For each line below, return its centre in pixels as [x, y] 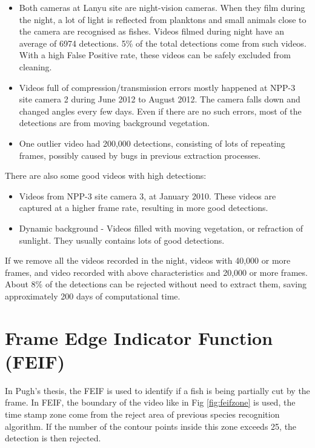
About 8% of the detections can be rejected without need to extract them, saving [156, 284]
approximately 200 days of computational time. [93, 296]
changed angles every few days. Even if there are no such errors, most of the [160, 111]
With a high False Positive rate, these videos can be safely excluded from [155, 55]
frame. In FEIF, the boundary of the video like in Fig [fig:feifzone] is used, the [150, 402]
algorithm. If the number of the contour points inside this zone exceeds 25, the [151, 426]
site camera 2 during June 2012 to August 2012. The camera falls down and [160, 99]
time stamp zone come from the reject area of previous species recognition [142, 414]
